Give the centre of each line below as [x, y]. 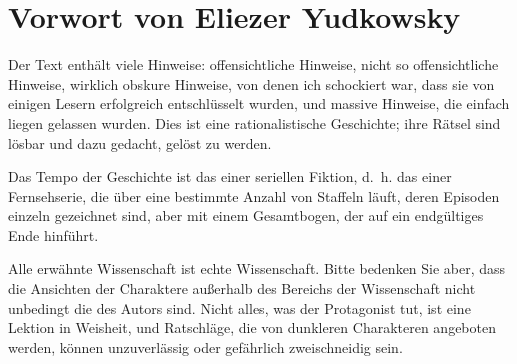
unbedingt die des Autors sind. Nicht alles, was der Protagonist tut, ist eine [239, 307]
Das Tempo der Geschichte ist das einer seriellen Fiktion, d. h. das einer [230, 176]
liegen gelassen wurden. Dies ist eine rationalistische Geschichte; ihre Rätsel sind [254, 122]
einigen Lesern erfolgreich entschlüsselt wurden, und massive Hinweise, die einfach [259, 103]
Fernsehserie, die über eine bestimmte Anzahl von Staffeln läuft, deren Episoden [254, 195]
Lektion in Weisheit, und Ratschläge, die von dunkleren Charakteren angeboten [252, 327]
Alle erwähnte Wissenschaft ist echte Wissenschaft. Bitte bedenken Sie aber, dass [257, 268]
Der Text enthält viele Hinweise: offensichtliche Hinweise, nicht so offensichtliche [253, 64]
